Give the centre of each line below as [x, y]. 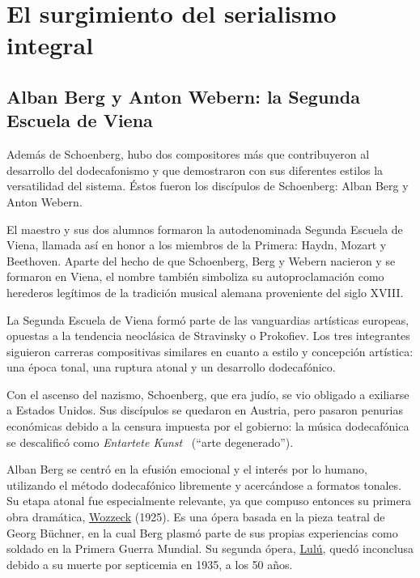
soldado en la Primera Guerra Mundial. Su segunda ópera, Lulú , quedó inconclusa [210, 548]
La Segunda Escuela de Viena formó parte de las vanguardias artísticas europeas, [208, 319]
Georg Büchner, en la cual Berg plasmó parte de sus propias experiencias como [202, 532]
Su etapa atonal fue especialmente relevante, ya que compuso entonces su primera [209, 501]
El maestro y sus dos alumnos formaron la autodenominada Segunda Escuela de [205, 229]
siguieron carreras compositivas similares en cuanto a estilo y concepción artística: [210, 351]
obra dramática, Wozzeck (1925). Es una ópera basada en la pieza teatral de [196, 517]
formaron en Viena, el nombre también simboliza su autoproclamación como [195, 276]
